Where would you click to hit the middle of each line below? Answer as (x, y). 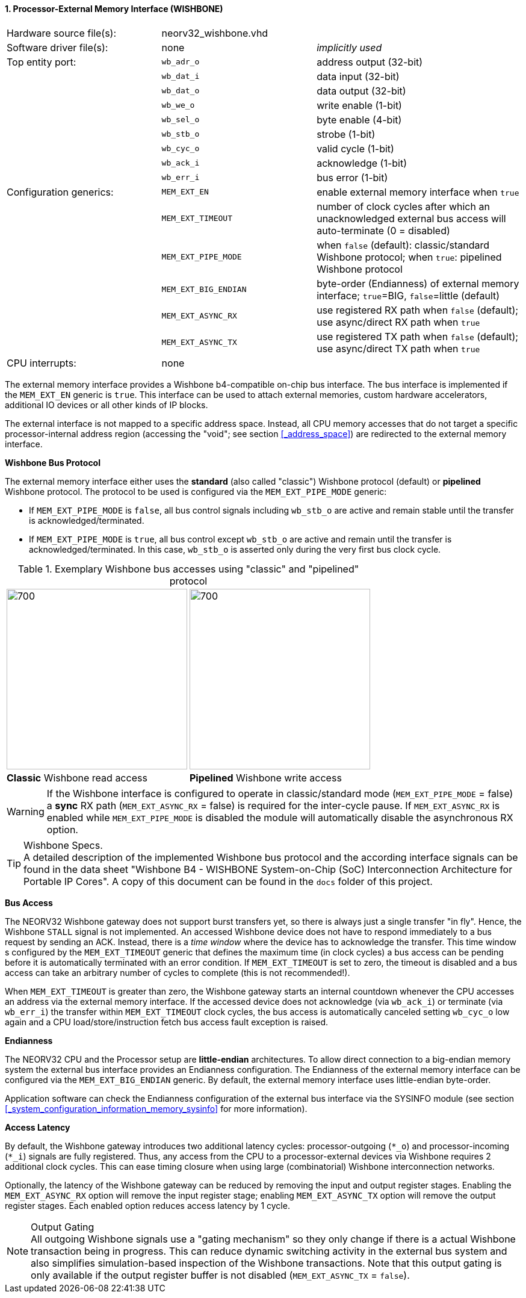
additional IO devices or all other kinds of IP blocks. (107, 405)
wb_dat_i (181, 76)
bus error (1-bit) (352, 177)
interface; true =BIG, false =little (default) (408, 295)
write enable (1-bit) (359, 105)
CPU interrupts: (42, 363)
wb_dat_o (181, 91)
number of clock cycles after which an (403, 206)
